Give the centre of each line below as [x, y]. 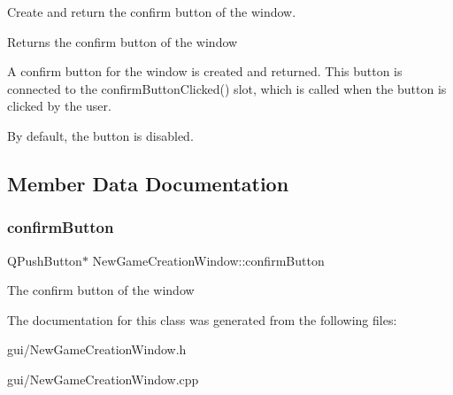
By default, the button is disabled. [100, 135]
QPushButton [45, 260]
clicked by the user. [59, 106]
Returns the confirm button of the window [123, 41]
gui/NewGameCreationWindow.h [97, 349]
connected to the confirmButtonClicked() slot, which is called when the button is [227, 88]
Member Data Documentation [148, 183]
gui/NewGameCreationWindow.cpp [103, 379]
